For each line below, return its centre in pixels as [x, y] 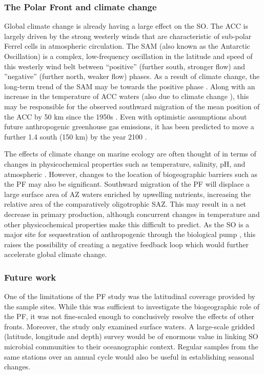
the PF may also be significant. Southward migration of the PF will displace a [127, 184]
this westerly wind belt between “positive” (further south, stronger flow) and [125, 66]
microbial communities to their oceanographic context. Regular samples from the [131, 347]
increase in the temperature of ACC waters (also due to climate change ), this [127, 96]
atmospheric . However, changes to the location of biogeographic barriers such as [131, 174]
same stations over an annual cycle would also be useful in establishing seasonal [129, 356]
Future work [30, 277]
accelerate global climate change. [56, 254]
